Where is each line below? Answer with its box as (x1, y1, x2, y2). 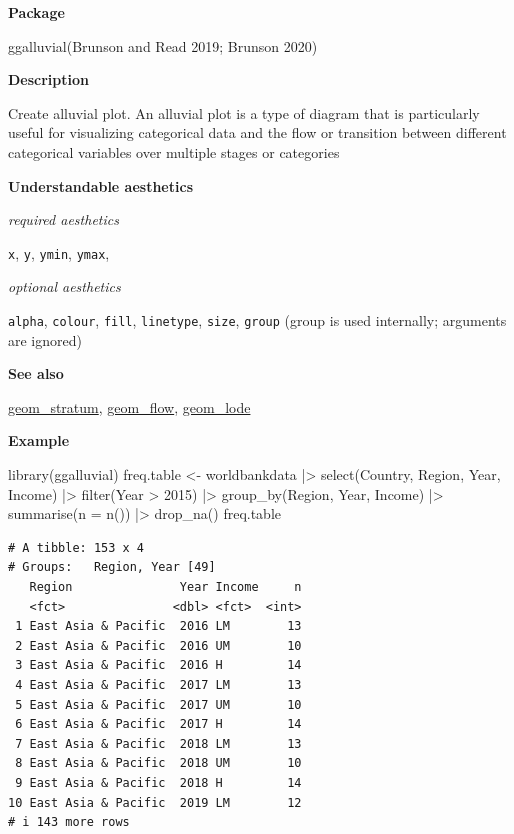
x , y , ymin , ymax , (8, 242, 110, 263)
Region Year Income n (29, 580, 302, 594)
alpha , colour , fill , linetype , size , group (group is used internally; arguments (8, 310, 507, 330)
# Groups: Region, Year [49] (8, 560, 216, 575)
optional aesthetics (8, 276, 121, 297)
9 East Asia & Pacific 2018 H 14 (15, 775, 302, 790)
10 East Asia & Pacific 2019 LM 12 (8, 795, 302, 810)
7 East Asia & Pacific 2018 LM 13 (15, 736, 302, 751)
